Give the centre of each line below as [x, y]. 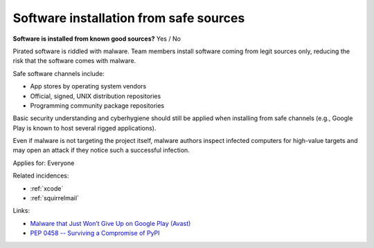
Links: [21, 211]
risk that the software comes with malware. [74, 61]
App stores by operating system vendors [88, 86]
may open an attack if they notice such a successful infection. [101, 150]
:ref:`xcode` [47, 188]
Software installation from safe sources [129, 18]
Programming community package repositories [97, 105]
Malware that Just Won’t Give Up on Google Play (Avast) [110, 223]
